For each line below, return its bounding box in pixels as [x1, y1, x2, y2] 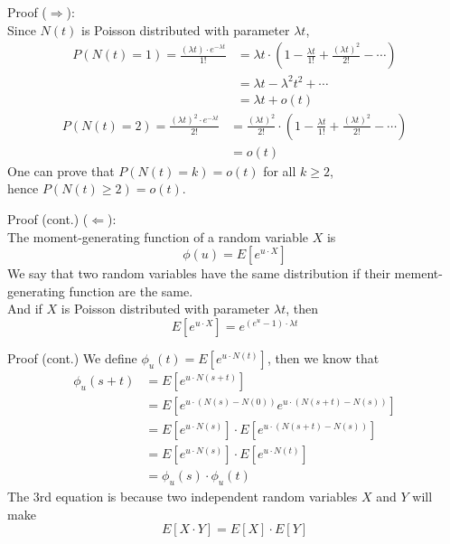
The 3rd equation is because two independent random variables [7, 486, 358, 505]
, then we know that [267, 349, 380, 367]
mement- [394, 264, 443, 283]
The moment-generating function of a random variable [7, 227, 309, 246]
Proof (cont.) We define [7, 349, 137, 367]
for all [263, 161, 296, 180]
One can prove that [7, 161, 115, 180]
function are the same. [69, 281, 193, 300]
